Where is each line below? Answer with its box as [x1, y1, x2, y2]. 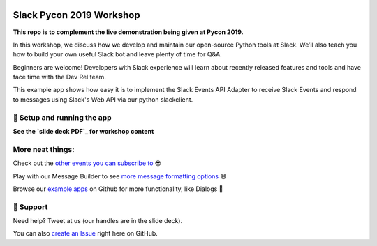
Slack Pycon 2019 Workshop [13, 9, 140, 21]
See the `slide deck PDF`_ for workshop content [13, 128, 154, 135]
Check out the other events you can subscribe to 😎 [13, 159, 162, 167]
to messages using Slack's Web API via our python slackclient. [13, 95, 193, 104]
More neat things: [13, 144, 75, 154]
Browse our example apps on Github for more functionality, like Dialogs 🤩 [13, 185, 223, 193]
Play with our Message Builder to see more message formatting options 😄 [13, 171, 227, 180]
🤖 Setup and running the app [13, 112, 112, 122]
